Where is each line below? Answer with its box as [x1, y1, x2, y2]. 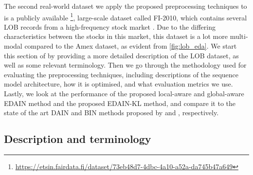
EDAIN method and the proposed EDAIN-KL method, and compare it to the [4, 98, 235, 108]
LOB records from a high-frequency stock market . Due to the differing [4, 21, 216, 32]
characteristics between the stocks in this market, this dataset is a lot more [4, 31, 228, 41]
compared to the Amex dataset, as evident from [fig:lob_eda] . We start [24, 41, 237, 51]
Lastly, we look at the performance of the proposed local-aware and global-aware [4, 88, 244, 98]
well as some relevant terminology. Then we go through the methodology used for [4, 60, 247, 70]
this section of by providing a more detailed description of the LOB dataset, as [4, 50, 239, 60]
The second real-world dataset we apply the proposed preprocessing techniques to [4, 1, 247, 11]
